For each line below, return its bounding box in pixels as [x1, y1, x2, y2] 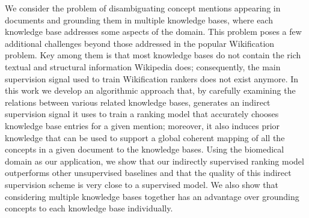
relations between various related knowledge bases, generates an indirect [5, 95, 271, 108]
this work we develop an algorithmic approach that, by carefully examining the [5, 84, 296, 97]
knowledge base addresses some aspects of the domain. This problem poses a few [5, 25, 302, 38]
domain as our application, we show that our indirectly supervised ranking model [5, 154, 304, 167]
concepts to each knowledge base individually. [5, 202, 173, 214]
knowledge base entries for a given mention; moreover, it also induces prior [5, 119, 280, 132]
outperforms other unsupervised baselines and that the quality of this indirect [5, 166, 292, 179]
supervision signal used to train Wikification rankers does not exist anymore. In [5, 72, 299, 85]
